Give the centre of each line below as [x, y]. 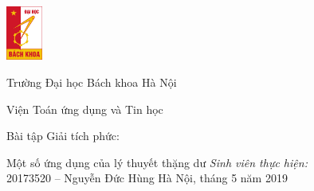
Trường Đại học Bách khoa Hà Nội [92, 82]
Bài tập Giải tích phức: [63, 136]
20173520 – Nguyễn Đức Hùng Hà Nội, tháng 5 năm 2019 [147, 178]
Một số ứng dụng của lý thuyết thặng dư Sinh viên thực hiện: [157, 162]
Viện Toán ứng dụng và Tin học [85, 109]
